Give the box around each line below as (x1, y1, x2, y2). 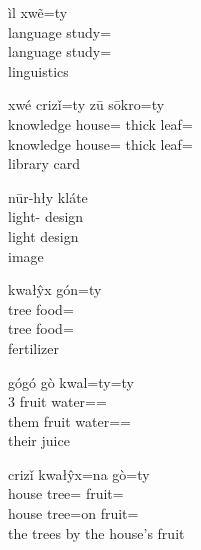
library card (8, 153, 81, 174)
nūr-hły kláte (8, 186, 88, 207)
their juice (8, 430, 70, 451)
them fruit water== (8, 410, 131, 431)
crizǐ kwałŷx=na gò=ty (8, 463, 150, 484)
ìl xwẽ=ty (8, 2, 68, 22)
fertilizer (8, 337, 60, 358)
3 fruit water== (8, 391, 107, 412)
